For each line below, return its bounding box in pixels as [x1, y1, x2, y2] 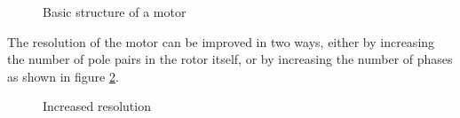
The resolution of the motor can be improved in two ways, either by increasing [7, 32, 435, 51]
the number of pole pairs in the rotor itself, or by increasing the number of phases [7, 50, 453, 68]
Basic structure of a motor [43, 3, 186, 20]
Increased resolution [43, 97, 151, 115]
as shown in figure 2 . [7, 67, 119, 85]
